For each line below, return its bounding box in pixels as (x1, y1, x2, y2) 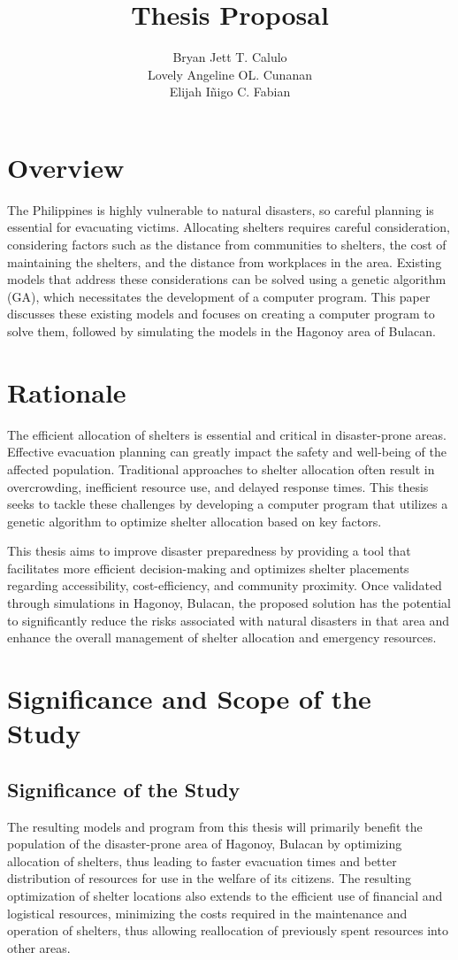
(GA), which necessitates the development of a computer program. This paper (7, 287, 431, 305)
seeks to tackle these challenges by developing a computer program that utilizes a (7, 495, 448, 513)
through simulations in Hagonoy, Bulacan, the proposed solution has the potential (7, 594, 451, 612)
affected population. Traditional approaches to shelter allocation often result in (7, 459, 435, 478)
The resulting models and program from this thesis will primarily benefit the (7, 817, 423, 835)
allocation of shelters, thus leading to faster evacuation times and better (7, 851, 397, 870)
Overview (7, 149, 125, 185)
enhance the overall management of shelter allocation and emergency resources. (7, 628, 437, 647)
